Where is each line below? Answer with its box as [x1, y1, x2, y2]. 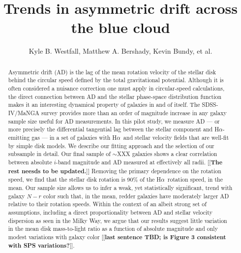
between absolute [8, 158, 52, 166]
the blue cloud [71, 17, 170, 37]
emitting [8, 133, 30, 141]
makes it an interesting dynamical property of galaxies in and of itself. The [8, 100, 200, 109]
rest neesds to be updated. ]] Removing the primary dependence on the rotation [8, 166, 221, 175]
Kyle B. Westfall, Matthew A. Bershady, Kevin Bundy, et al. [29, 46, 212, 56]
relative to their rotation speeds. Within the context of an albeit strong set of [8, 200, 207, 208]
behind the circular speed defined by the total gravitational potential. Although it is [8, 76, 224, 84]
